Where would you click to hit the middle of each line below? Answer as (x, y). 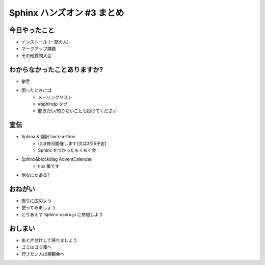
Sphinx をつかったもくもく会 (67, 150)
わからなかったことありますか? (56, 69)
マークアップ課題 (39, 48)
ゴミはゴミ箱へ (36, 247)
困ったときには (36, 90)
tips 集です (49, 166)
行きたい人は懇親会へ (43, 254)
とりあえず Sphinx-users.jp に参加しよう (62, 214)
